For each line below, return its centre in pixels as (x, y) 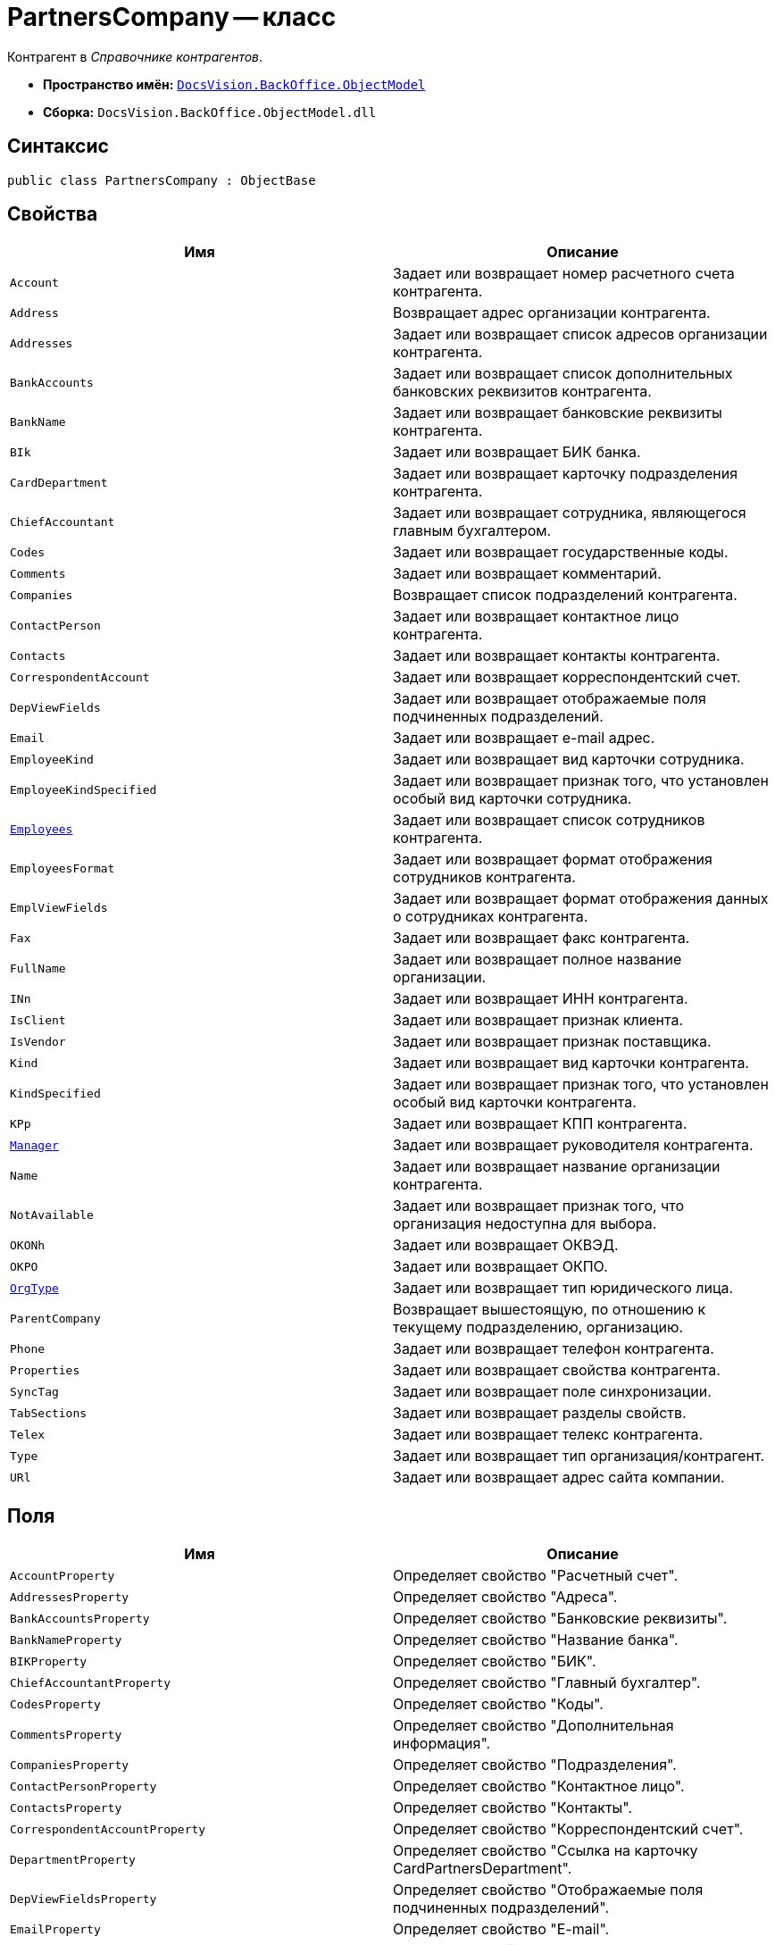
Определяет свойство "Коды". (498, 1704)
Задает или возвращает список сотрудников (549, 820)
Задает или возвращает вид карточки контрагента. (571, 1063)
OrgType (34, 1288)
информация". (442, 1744)
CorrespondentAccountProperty (108, 1829)
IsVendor (38, 1041)
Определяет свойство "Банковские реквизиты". (560, 1619)
